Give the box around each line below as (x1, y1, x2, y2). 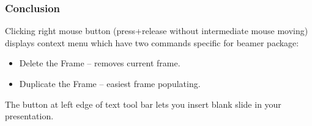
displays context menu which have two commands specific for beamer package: (5, 36, 299, 49)
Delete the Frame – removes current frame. (19, 57, 180, 69)
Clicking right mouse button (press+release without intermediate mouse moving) (5, 24, 308, 37)
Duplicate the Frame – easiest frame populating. (19, 77, 201, 89)
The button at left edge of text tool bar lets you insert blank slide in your (5, 97, 281, 110)
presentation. (5, 110, 54, 122)
